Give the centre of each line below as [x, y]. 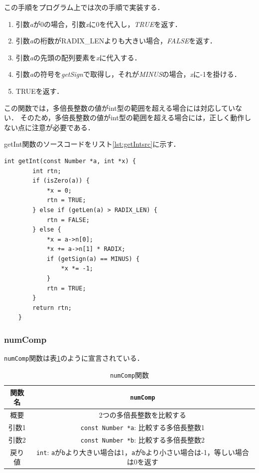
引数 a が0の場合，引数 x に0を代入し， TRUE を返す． [99, 24]
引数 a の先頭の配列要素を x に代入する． [78, 57]
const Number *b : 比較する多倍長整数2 [142, 439]
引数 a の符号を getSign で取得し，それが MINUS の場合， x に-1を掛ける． [128, 74]
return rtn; [52, 308]
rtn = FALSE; [68, 220]
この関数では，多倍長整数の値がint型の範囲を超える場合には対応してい [120, 108]
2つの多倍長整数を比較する [142, 415]
